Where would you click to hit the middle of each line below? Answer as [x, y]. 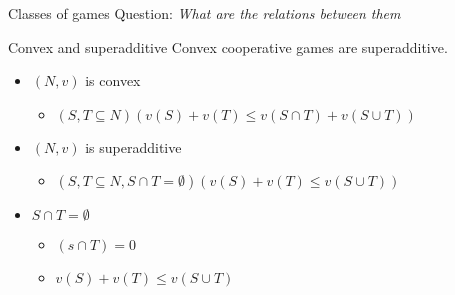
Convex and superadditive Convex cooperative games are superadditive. [228, 46]
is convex [113, 80]
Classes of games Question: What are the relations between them [204, 13]
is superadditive [133, 146]
